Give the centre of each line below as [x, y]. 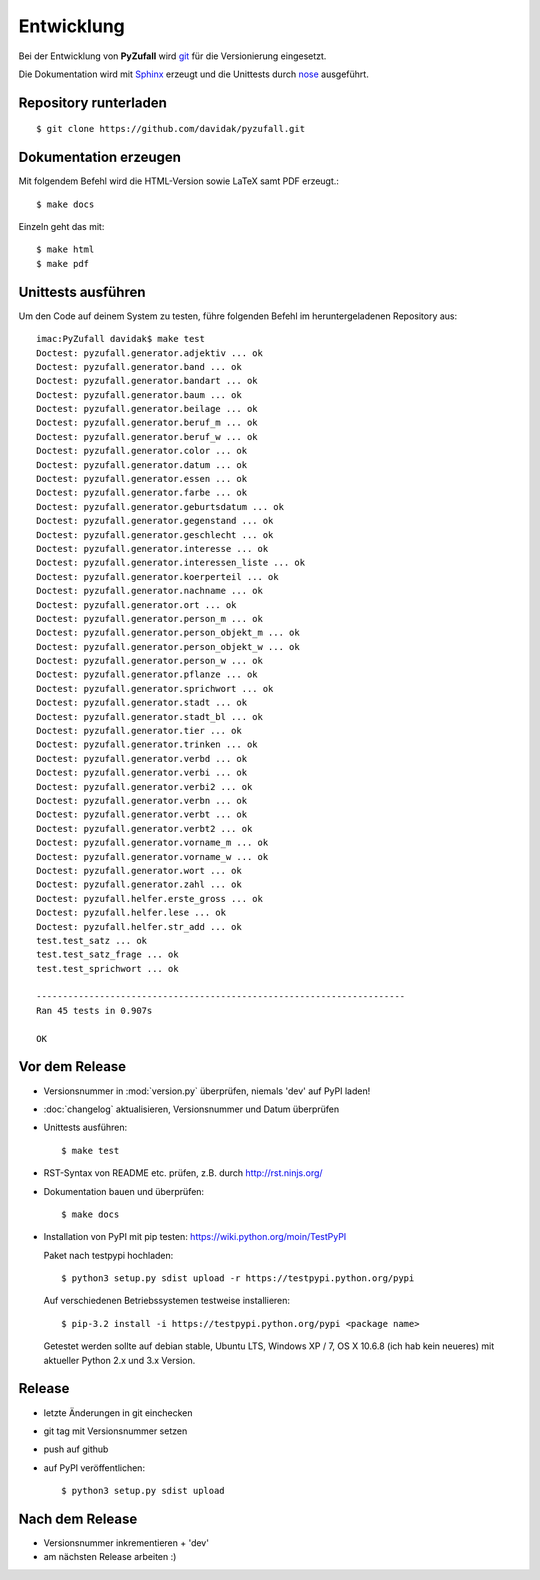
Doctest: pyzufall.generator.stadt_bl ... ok [150, 716]
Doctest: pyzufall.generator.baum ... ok [139, 394]
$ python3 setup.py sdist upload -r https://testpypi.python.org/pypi [238, 1278]
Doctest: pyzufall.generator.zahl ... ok [139, 884]
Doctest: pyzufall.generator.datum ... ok [142, 464]
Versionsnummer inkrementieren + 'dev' [126, 1543]
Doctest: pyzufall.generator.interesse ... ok [152, 548]
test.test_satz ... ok [92, 940]
